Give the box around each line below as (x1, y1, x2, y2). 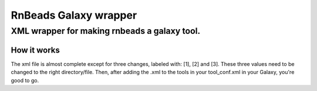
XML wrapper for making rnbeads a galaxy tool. (11, 26, 201, 36)
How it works (11, 45, 60, 55)
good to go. (11, 76, 39, 84)
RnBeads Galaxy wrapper (11, 9, 137, 22)
